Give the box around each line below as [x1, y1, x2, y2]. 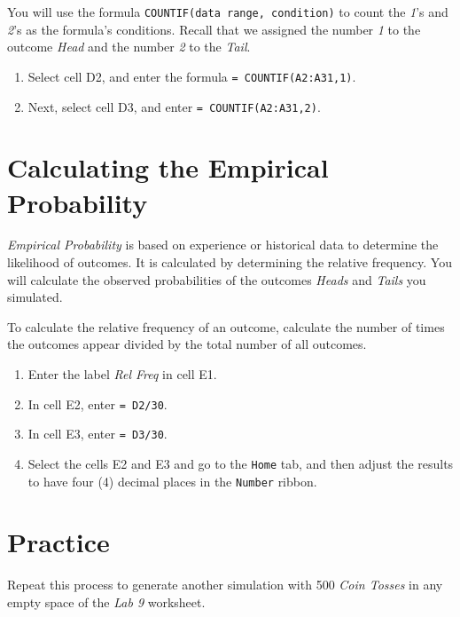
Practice [7, 524, 110, 560]
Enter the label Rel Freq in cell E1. [27, 365, 217, 384]
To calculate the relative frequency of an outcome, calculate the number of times [7, 317, 445, 336]
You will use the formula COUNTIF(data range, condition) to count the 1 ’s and [7, 3, 448, 20]
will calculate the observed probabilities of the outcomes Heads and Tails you [7, 270, 426, 289]
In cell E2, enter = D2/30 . [27, 394, 168, 413]
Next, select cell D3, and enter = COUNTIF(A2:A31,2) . [27, 97, 321, 115]
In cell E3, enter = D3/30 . [27, 424, 168, 443]
